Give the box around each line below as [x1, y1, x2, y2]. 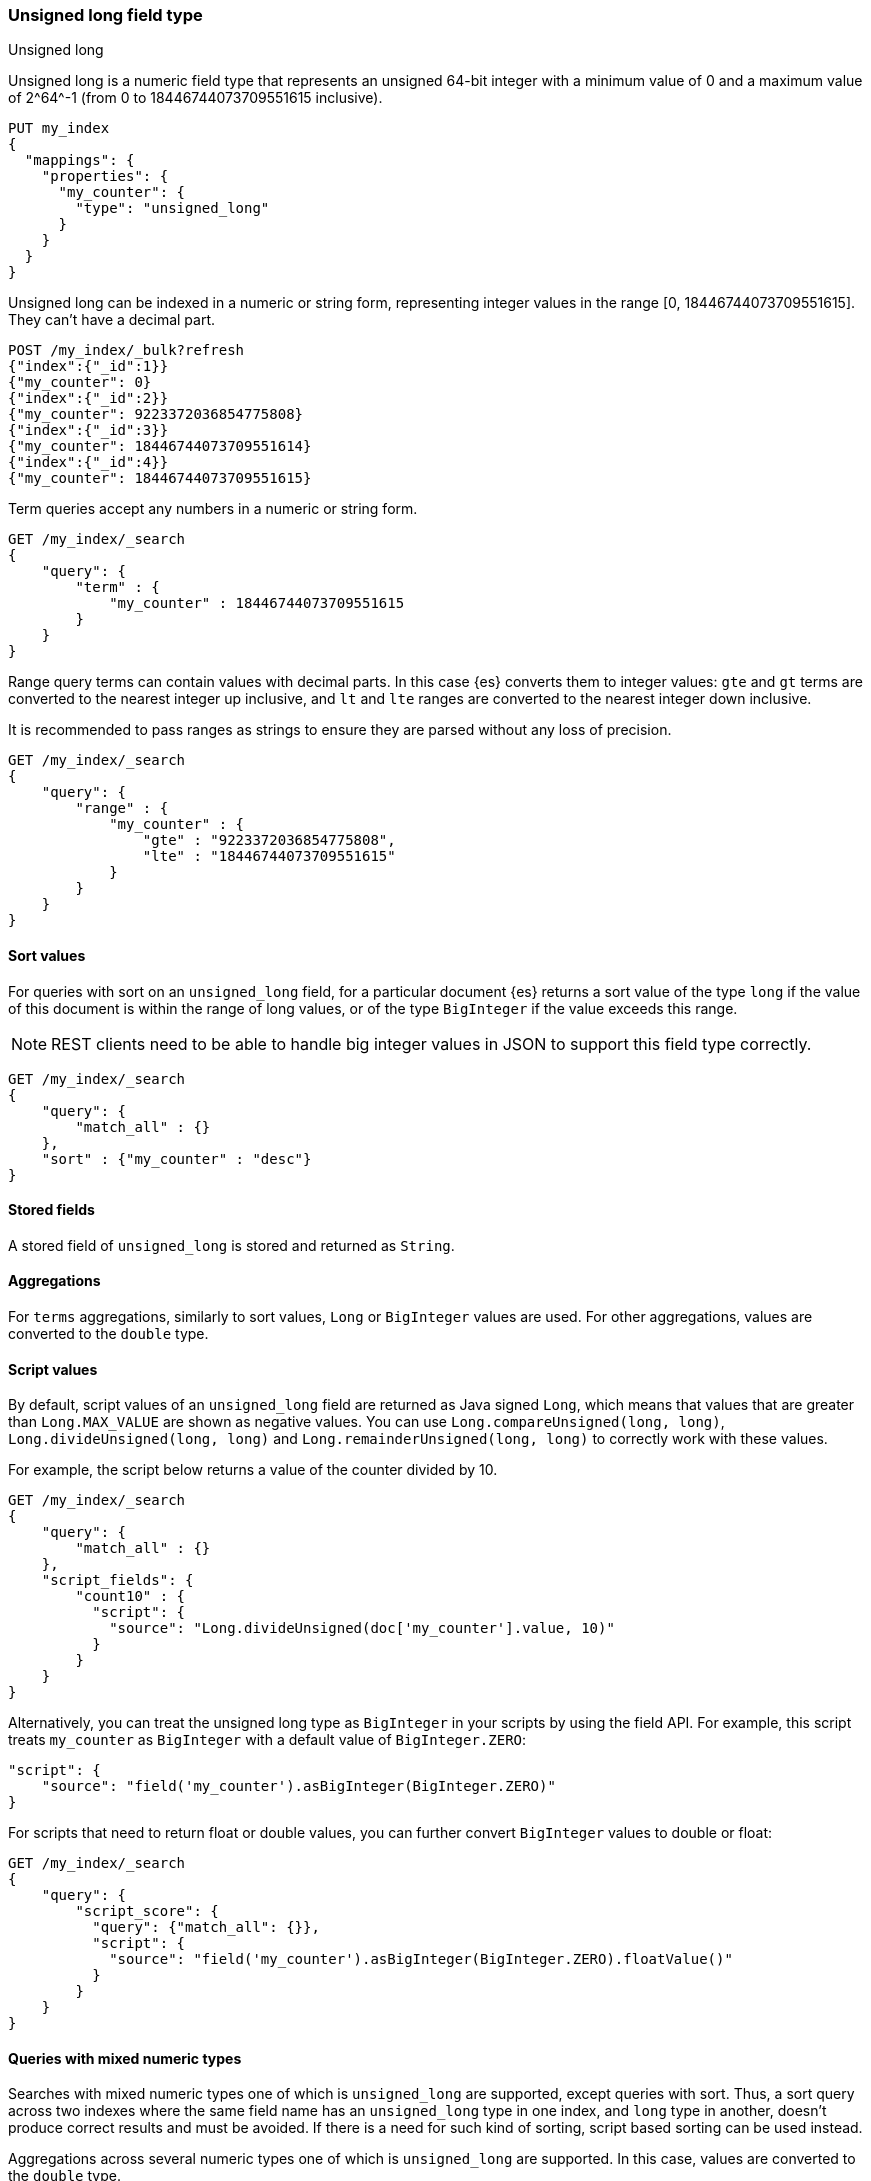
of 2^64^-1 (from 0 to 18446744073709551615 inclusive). [8, 89, 383, 107]
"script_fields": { [41, 1572, 194, 1589]
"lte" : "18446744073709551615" [142, 848, 396, 865]
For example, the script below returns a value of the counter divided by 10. [8, 1461, 498, 1479]
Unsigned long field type [8, 5, 203, 25]
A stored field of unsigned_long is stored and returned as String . [8, 1236, 455, 1254]
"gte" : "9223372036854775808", [142, 832, 396, 849]
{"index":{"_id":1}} [8, 358, 169, 375]
